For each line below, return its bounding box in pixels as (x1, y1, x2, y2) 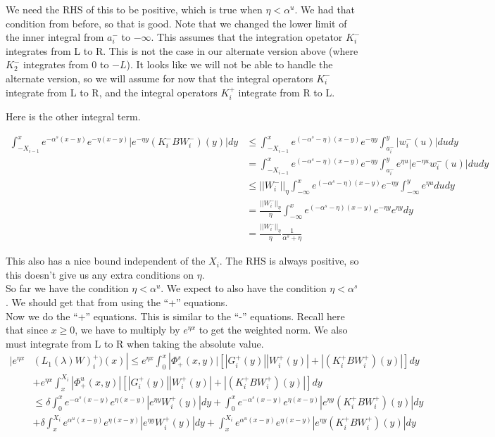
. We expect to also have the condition (161, 281, 327, 296)
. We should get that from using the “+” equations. (6, 295, 228, 310)
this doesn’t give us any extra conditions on (6, 267, 194, 281)
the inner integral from (6, 30, 104, 44)
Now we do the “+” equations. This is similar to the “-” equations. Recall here (6, 308, 345, 323)
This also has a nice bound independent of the (6, 253, 206, 268)
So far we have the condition (6, 281, 129, 296)
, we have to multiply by (75, 322, 180, 337)
